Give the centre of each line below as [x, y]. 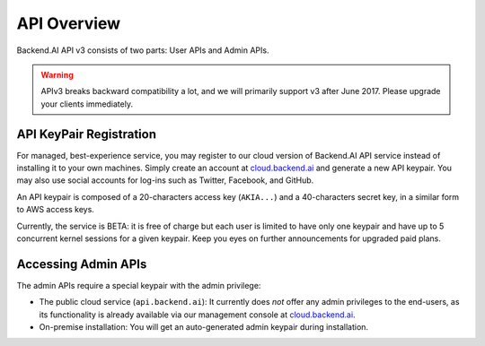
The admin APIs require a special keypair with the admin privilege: [139, 285]
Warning [57, 74]
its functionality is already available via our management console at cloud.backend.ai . [197, 315]
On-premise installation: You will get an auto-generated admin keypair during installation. [203, 327]
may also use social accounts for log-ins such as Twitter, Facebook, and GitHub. [165, 180]
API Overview [69, 23]
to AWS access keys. [55, 210]
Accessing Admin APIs [82, 264]
